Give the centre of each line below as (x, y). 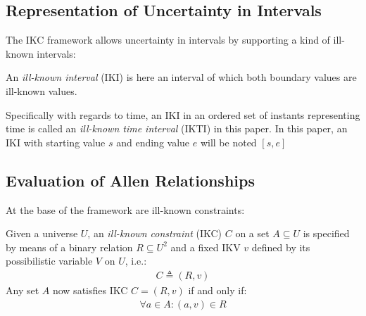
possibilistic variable (49, 261)
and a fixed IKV (206, 247)
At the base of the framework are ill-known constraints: (125, 209)
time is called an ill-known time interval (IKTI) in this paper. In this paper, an (177, 128)
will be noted (228, 142)
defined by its (281, 247)
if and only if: (217, 290)
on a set (252, 233)
